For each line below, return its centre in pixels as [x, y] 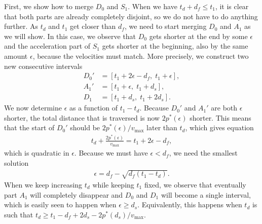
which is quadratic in [37, 153]
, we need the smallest [203, 153]
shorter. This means [220, 117]
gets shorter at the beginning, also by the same [175, 46]
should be [85, 127]
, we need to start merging [165, 26]
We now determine [33, 108]
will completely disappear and [77, 194]
